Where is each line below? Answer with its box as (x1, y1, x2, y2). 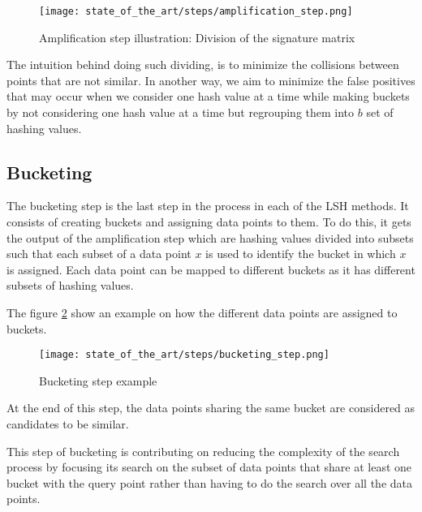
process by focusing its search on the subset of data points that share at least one (6, 458, 412, 475)
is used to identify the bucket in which (205, 245, 396, 262)
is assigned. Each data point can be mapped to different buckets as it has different (6, 260, 416, 278)
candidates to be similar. (6, 415, 129, 432)
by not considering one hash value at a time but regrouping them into (6, 104, 355, 121)
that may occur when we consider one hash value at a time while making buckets (6, 88, 410, 105)
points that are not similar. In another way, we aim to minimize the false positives (6, 71, 416, 88)
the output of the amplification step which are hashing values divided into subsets (6, 229, 414, 246)
